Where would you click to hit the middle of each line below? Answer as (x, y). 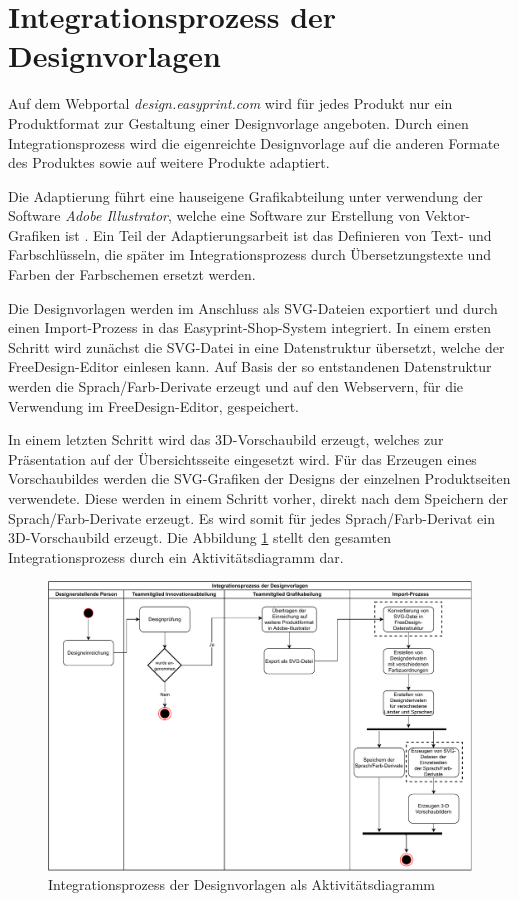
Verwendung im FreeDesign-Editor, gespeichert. (154, 405)
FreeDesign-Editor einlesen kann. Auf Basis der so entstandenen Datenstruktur (250, 366)
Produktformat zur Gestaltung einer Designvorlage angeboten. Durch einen (238, 122)
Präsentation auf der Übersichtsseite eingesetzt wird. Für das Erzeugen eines (242, 458)
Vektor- (447, 215)
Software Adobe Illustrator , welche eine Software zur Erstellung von (214, 215)
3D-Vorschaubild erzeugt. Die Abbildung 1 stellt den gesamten (199, 537)
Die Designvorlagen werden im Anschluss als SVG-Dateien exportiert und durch (253, 307)
